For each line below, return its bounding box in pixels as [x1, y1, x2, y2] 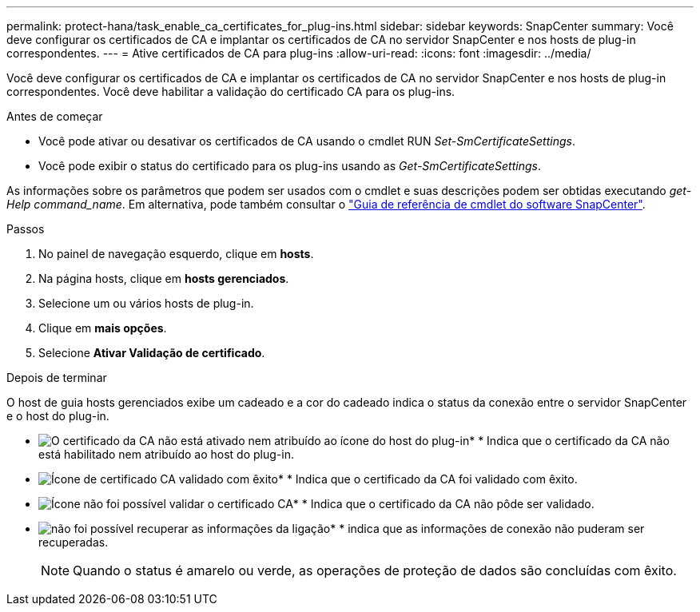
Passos [6, 222, 45, 236]
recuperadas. [38, 535, 109, 549]
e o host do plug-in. [6, 409, 109, 423]
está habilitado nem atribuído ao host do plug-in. [38, 447, 294, 461]
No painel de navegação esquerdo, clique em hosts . [38, 247, 314, 260]
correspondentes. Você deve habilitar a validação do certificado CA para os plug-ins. [6, 85, 455, 98]
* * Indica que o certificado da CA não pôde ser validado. [292, 497, 595, 511]
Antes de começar [6, 109, 103, 123]
